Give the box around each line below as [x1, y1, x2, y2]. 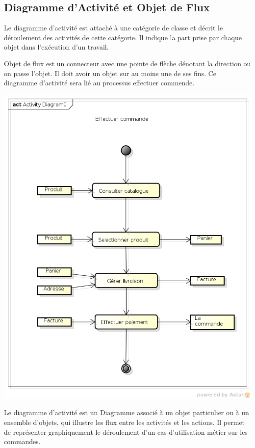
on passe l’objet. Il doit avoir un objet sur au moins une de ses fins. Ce [4, 68, 217, 78]
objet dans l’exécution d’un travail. [4, 42, 109, 52]
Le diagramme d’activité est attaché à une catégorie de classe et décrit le [4, 23, 223, 33]
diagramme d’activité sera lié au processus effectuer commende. [4, 78, 195, 88]
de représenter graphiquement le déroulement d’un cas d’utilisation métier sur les [4, 426, 248, 437]
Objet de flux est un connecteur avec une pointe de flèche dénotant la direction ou [4, 58, 251, 68]
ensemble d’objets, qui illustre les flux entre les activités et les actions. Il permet [4, 417, 245, 427]
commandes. [4, 436, 41, 447]
